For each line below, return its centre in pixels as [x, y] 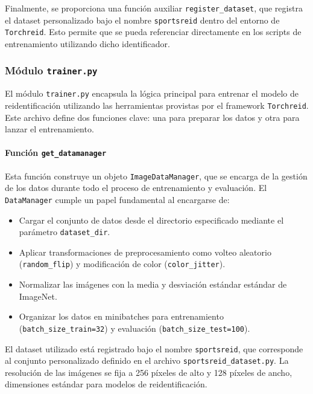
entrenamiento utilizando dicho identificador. [87, 43]
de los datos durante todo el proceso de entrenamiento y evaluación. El [136, 188]
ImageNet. [38, 296]
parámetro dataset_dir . [65, 232]
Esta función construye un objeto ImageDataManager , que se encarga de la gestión [156, 176]
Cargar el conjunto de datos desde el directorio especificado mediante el [151, 220]
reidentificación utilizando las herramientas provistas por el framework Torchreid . [157, 105]
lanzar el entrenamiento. [49, 129]
